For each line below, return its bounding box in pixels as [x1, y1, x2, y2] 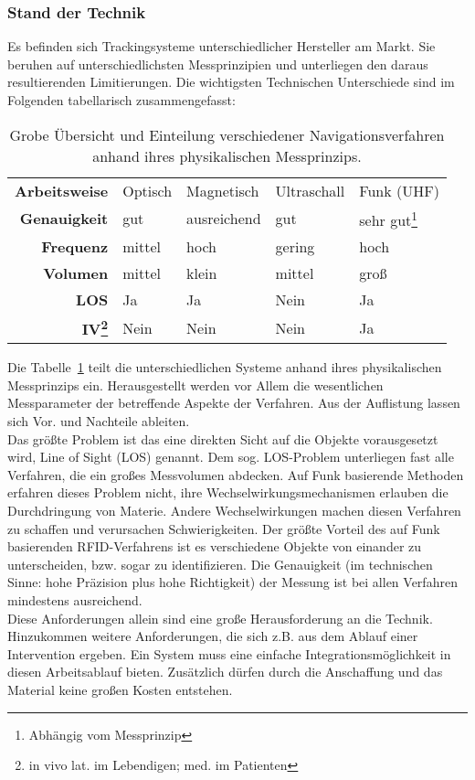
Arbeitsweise [15, 179, 109, 201]
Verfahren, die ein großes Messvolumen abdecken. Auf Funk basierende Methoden [7, 465, 464, 484]
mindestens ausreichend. [7, 590, 142, 609]
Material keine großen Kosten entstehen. [7, 679, 233, 699]
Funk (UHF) [359, 179, 439, 201]
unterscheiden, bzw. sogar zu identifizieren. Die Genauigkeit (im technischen [7, 554, 433, 573]
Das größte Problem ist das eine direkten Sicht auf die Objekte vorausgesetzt [7, 429, 438, 448]
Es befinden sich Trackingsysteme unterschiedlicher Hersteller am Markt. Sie [7, 37, 436, 56]
